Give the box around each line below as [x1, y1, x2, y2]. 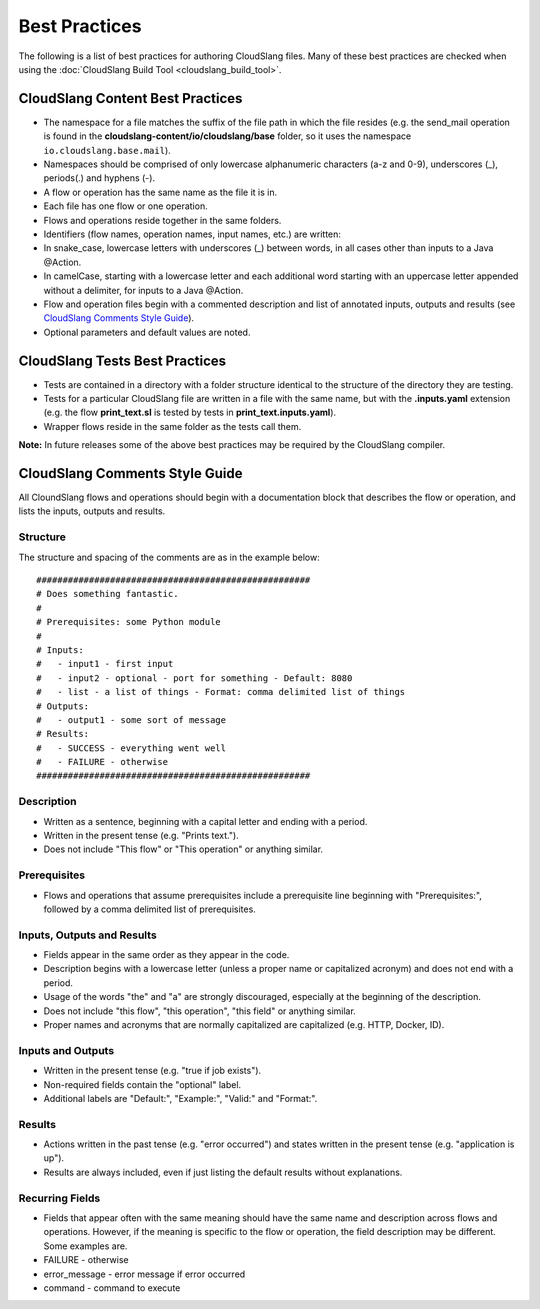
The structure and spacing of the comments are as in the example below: [18, 551, 320, 563]
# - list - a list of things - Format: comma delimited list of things [36, 686, 406, 698]
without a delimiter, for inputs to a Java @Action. [43, 284, 244, 296]
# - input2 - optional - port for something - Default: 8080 [36, 672, 353, 684]
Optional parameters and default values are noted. [43, 326, 251, 338]
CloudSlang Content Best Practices [18, 90, 243, 107]
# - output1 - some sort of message [36, 714, 227, 725]
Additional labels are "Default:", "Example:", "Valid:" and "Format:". [43, 1092, 318, 1104]
